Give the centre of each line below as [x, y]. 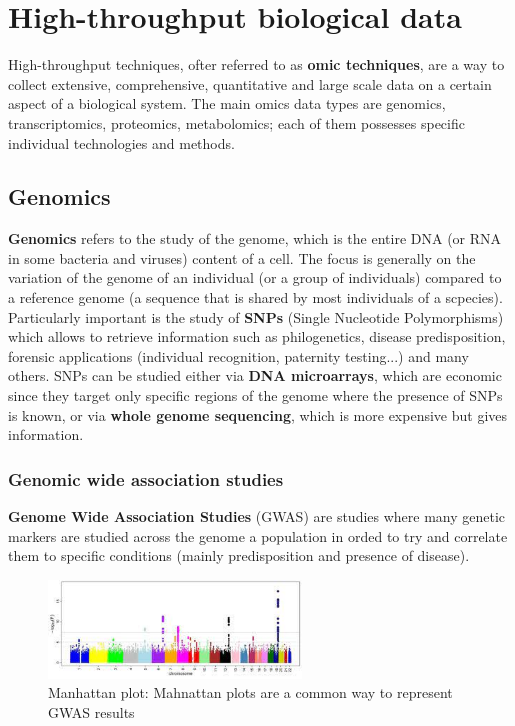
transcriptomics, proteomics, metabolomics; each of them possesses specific [236, 122]
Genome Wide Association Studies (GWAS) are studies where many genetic [257, 516]
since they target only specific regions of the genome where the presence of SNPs [255, 395]
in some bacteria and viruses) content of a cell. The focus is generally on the [242, 257]
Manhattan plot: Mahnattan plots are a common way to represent [250, 692]
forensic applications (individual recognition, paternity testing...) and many [238, 355]
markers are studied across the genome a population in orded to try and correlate [258, 535]
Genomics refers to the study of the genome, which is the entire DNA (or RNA [255, 238]
